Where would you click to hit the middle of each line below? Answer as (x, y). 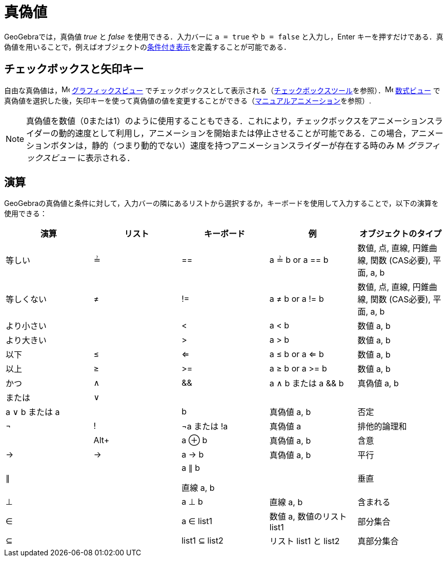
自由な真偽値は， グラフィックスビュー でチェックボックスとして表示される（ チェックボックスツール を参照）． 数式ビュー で (222, 90)
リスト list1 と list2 (304, 541)
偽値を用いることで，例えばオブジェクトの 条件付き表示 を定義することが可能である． (147, 47)
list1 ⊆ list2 (202, 541)
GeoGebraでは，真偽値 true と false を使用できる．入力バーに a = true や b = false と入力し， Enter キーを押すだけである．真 (224, 36)
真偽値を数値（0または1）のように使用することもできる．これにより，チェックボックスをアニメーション (226, 121)
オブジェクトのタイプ (401, 234)
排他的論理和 (382, 427)
